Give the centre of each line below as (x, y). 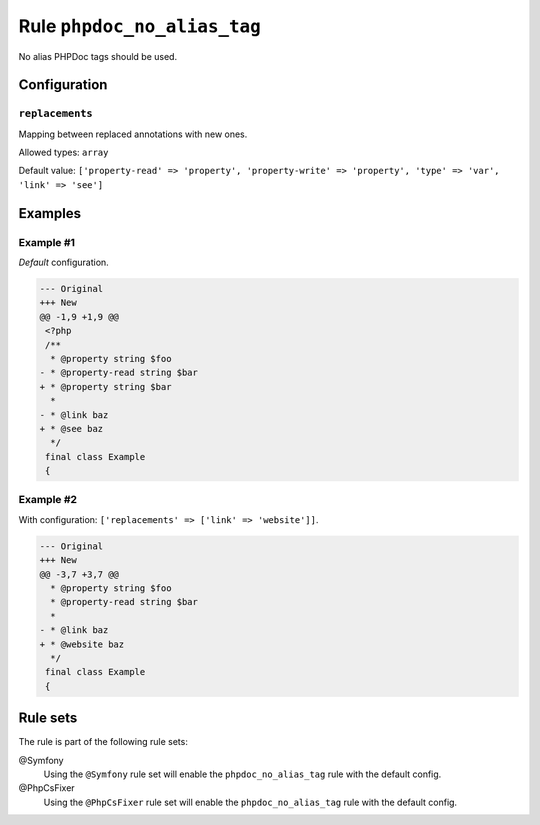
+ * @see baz (71, 428)
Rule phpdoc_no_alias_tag (140, 26)
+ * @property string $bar (105, 386)
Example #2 (48, 500)
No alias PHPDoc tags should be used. (98, 56)
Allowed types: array (63, 152)
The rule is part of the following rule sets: (103, 742)
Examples (50, 213)
